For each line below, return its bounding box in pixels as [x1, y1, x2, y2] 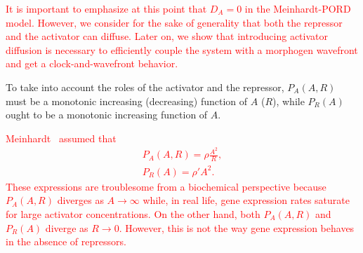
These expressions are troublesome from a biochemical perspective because [6, 179, 326, 193]
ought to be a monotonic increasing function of [6, 107, 208, 122]
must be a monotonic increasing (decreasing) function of [6, 93, 248, 108]
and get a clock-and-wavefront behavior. [6, 56, 178, 71]
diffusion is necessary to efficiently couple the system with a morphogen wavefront [6, 42, 358, 57]
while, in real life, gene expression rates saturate [143, 193, 350, 207]
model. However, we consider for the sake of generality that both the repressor [6, 15, 343, 29]
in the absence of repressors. [6, 234, 126, 249]
